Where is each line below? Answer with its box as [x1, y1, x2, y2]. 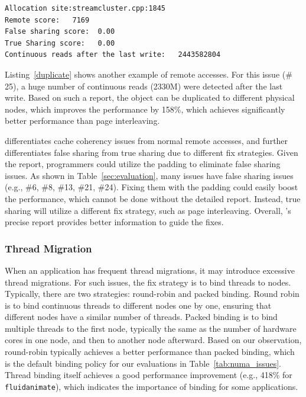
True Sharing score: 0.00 [5, 39, 115, 47]
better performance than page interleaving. [5, 114, 160, 127]
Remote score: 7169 [5, 15, 90, 24]
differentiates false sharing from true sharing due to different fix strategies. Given [5, 146, 298, 158]
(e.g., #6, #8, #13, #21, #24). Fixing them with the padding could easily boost [5, 181, 298, 193]
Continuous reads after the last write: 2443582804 [5, 50, 221, 59]
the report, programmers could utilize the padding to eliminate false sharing [5, 158, 281, 170]
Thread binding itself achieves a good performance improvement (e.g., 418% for [5, 369, 292, 381]
